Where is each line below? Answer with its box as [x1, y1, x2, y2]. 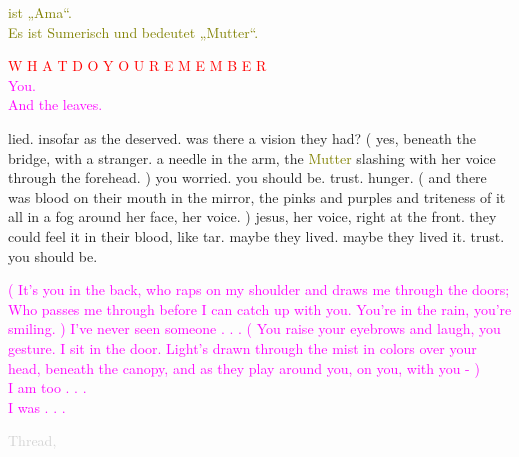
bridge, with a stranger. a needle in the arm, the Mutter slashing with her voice [8, 147, 496, 168]
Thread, [8, 430, 57, 451]
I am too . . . [8, 377, 87, 398]
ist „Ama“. [8, 2, 72, 22]
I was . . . [8, 396, 66, 417]
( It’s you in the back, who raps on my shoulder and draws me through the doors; [8, 279, 510, 300]
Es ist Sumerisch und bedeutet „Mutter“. [8, 21, 259, 42]
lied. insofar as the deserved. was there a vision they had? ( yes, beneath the [8, 127, 476, 148]
